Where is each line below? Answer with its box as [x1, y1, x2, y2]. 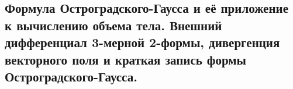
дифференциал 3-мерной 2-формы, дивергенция [5, 33, 280, 51]
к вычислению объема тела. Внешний [5, 16, 222, 34]
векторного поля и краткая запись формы [5, 50, 246, 68]
